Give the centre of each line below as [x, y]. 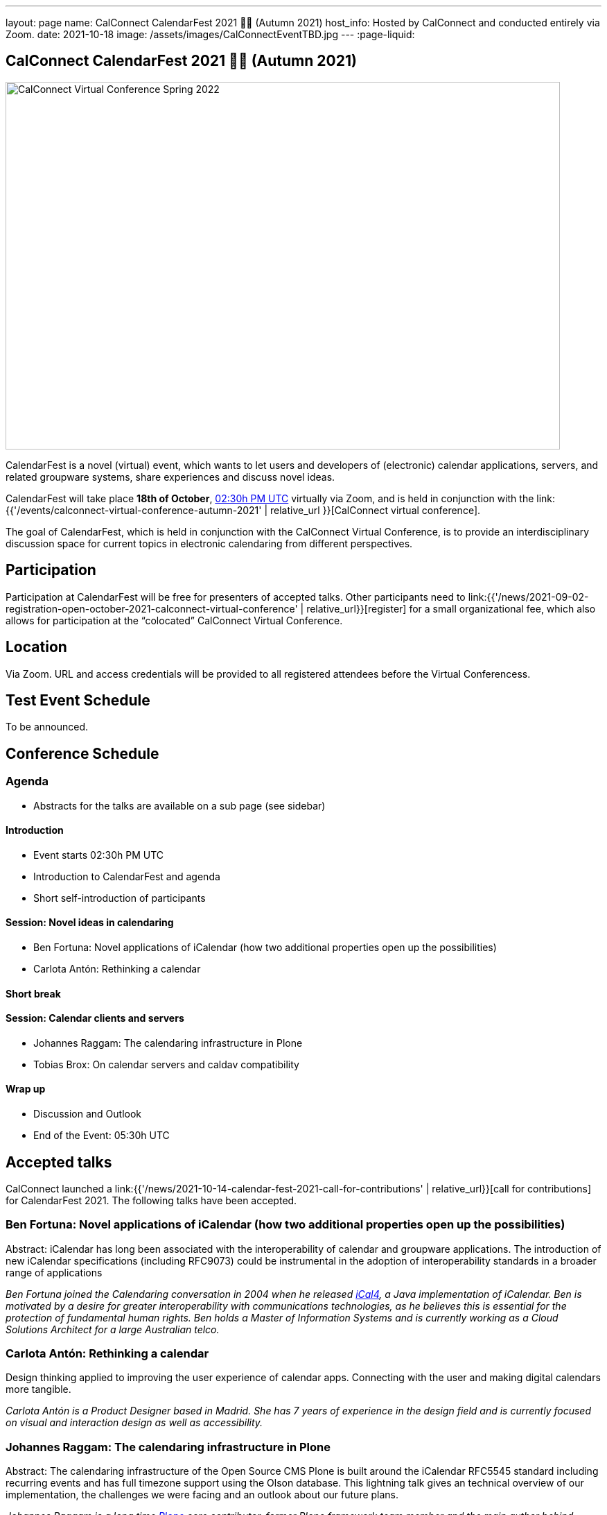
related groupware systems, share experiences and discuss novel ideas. [170, 477]
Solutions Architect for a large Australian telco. [113, 1329]
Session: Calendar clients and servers [95, 1018]
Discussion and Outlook [88, 1114]
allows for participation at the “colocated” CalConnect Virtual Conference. [174, 620]
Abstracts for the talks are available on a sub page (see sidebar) [179, 805]
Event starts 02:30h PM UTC [99, 855]
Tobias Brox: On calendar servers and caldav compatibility [166, 1064]
